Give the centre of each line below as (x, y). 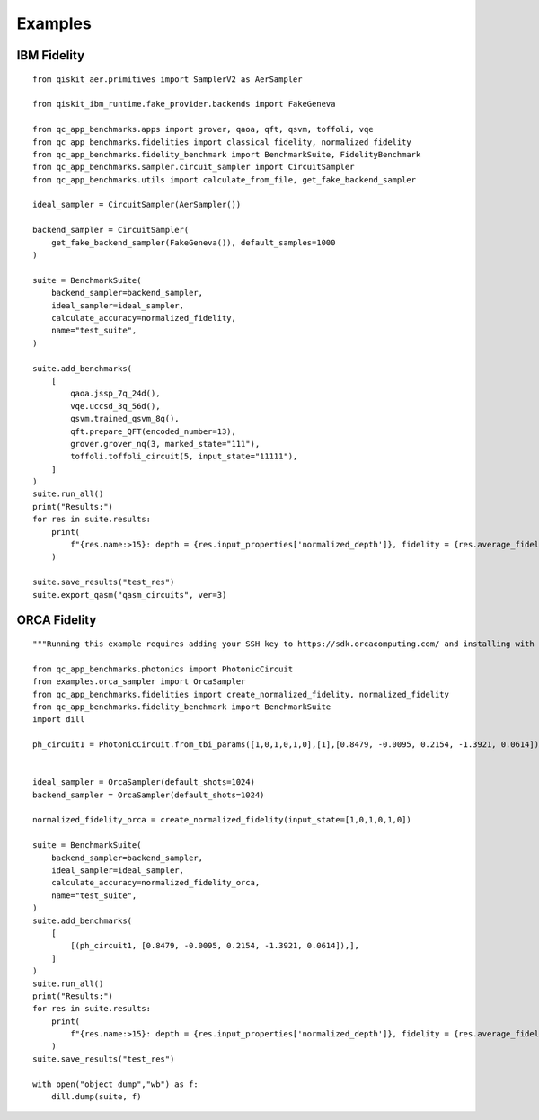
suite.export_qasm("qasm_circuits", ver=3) (130, 595)
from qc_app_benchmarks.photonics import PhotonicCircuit (163, 669)
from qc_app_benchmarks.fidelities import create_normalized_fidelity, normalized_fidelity (241, 694)
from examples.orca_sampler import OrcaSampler (139, 682)
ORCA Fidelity (57, 620)
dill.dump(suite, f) (96, 1097)
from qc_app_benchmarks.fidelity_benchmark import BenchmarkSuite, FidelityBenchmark (227, 154)
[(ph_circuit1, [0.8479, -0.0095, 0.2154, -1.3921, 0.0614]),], (215, 946)
